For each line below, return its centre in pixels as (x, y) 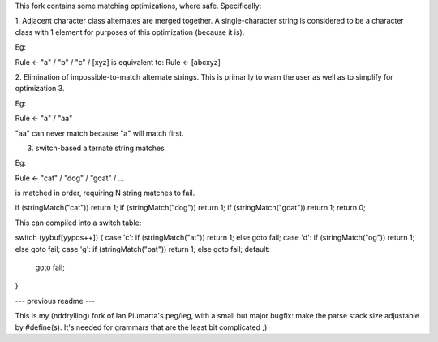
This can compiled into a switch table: (78, 223)
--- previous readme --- (55, 301)
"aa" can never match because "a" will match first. (99, 133)
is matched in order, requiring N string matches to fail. (105, 193)
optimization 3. (40, 89)
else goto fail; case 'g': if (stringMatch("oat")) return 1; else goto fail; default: (143, 249)
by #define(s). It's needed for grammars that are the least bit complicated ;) (141, 327)
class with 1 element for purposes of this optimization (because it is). (130, 32)
